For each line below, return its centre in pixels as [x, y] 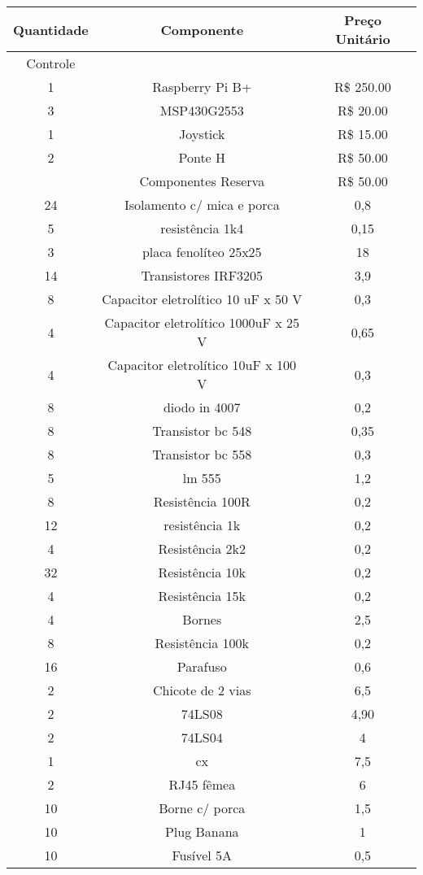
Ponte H [202, 157]
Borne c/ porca [202, 808]
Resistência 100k [202, 643]
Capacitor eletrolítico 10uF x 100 [202, 365]
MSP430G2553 [202, 110]
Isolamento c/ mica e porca [202, 205]
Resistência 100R [202, 501]
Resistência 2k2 [202, 549]
